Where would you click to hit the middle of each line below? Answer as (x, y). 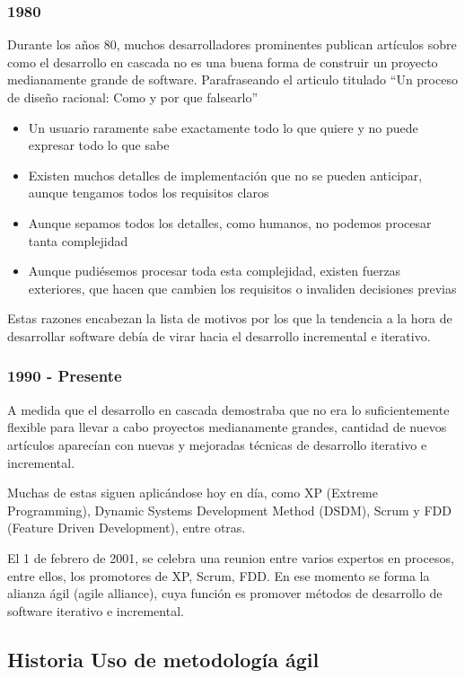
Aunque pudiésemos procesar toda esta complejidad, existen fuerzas (215, 271)
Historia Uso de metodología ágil (163, 659)
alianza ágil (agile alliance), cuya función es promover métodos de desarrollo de (225, 593)
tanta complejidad (78, 240)
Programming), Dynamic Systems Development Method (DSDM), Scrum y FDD (229, 510)
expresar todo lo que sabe (99, 145)
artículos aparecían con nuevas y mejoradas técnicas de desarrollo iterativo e (217, 444)
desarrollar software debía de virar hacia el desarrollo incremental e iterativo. (219, 335)
